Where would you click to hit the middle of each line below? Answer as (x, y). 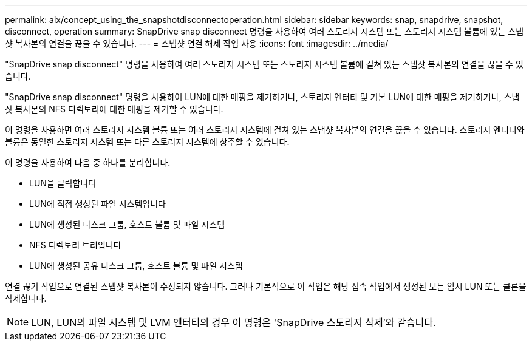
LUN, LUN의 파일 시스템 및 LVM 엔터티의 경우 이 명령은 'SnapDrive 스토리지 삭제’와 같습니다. (234, 322)
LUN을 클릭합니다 (63, 183)
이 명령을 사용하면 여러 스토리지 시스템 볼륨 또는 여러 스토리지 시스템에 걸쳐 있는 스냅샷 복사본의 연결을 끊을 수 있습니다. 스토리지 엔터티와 (265, 130)
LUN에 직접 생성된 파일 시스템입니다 (97, 204)
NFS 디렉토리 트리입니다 (75, 245)
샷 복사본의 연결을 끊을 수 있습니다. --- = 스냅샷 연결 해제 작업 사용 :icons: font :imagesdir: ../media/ (197, 43)
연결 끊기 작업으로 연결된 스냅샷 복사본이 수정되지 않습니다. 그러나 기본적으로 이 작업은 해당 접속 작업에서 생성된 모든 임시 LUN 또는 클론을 (266, 286)
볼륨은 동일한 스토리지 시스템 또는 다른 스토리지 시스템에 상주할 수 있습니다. (147, 142)
